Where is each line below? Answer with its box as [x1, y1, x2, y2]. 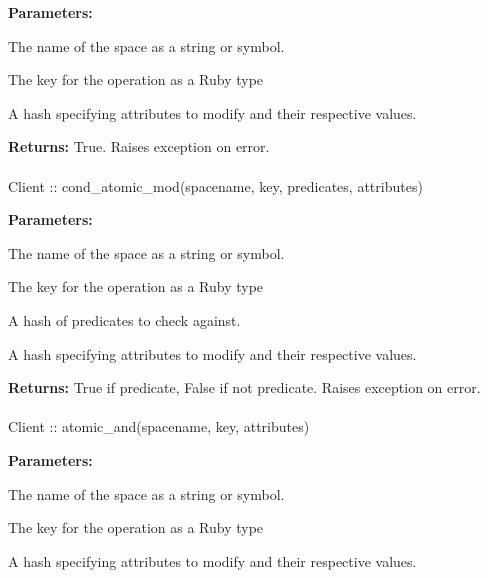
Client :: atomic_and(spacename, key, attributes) [8, 416, 310, 437]
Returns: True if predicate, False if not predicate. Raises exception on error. [8, 377, 481, 398]
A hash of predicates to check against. [8, 309, 241, 330]
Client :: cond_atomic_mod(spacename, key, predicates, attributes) [8, 175, 423, 196]
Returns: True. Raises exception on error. [8, 136, 270, 157]
